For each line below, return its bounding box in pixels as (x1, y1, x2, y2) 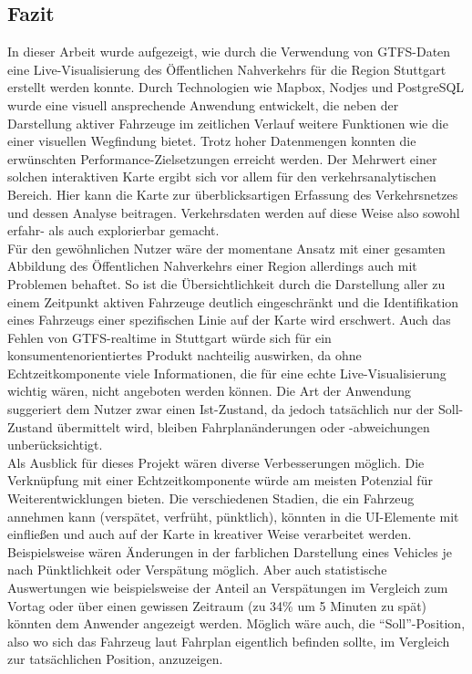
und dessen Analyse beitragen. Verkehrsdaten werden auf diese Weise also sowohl (7, 202, 460, 222)
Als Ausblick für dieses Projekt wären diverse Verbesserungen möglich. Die (7, 452, 425, 472)
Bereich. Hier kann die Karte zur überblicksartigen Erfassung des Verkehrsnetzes (7, 184, 458, 203)
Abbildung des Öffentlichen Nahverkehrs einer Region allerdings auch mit (7, 256, 417, 275)
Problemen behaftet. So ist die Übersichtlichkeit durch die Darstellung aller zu (7, 274, 446, 293)
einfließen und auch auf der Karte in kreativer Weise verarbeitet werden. (7, 524, 412, 544)
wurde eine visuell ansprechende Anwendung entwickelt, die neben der (7, 95, 399, 114)
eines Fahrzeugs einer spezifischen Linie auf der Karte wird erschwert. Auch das (7, 310, 451, 329)
